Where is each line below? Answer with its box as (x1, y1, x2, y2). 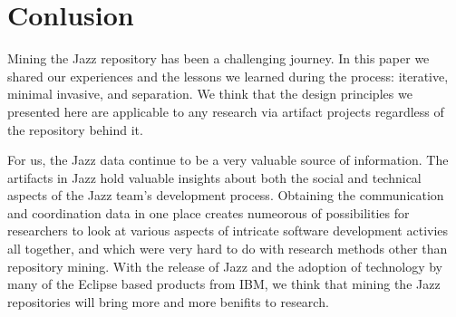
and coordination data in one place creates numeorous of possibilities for (7, 203, 410, 222)
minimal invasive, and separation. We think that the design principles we (7, 84, 412, 103)
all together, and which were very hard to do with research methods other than (7, 239, 448, 258)
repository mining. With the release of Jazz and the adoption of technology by (7, 256, 442, 275)
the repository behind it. (7, 120, 143, 139)
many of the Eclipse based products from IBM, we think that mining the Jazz (7, 274, 441, 293)
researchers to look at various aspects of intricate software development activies (7, 221, 449, 240)
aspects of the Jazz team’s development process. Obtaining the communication (7, 186, 444, 205)
